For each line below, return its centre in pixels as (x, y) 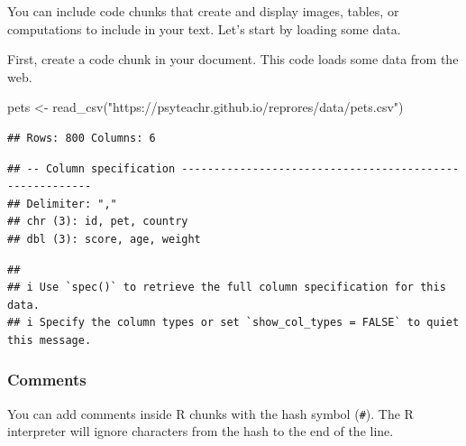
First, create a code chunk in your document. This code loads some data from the (233, 59)
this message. (50, 340)
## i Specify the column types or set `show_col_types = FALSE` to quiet (233, 323)
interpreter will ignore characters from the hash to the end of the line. (201, 431)
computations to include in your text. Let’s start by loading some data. (204, 28)
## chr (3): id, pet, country (98, 222)
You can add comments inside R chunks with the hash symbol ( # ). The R (210, 413)
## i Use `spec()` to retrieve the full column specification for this (227, 288)
